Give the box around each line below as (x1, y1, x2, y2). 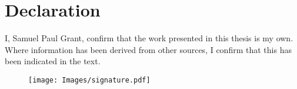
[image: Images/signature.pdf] (28, 75, 151, 84)
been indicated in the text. (5, 55, 101, 67)
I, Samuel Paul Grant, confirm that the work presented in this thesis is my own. (5, 32, 293, 44)
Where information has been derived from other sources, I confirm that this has (5, 43, 292, 55)
